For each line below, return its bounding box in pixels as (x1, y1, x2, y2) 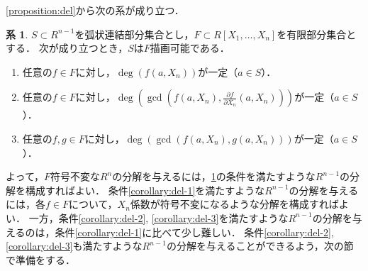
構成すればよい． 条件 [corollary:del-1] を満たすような (25, 182, 265, 197)
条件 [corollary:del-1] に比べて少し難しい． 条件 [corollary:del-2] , (55, 224, 334, 239)
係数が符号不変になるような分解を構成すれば (130, 197, 339, 211)
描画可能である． (150, 40, 230, 55)
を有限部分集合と (277, 26, 357, 41)
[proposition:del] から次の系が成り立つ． (6, 3, 184, 17)
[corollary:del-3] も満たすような (6, 238, 143, 253)
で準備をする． (6, 252, 75, 267)
